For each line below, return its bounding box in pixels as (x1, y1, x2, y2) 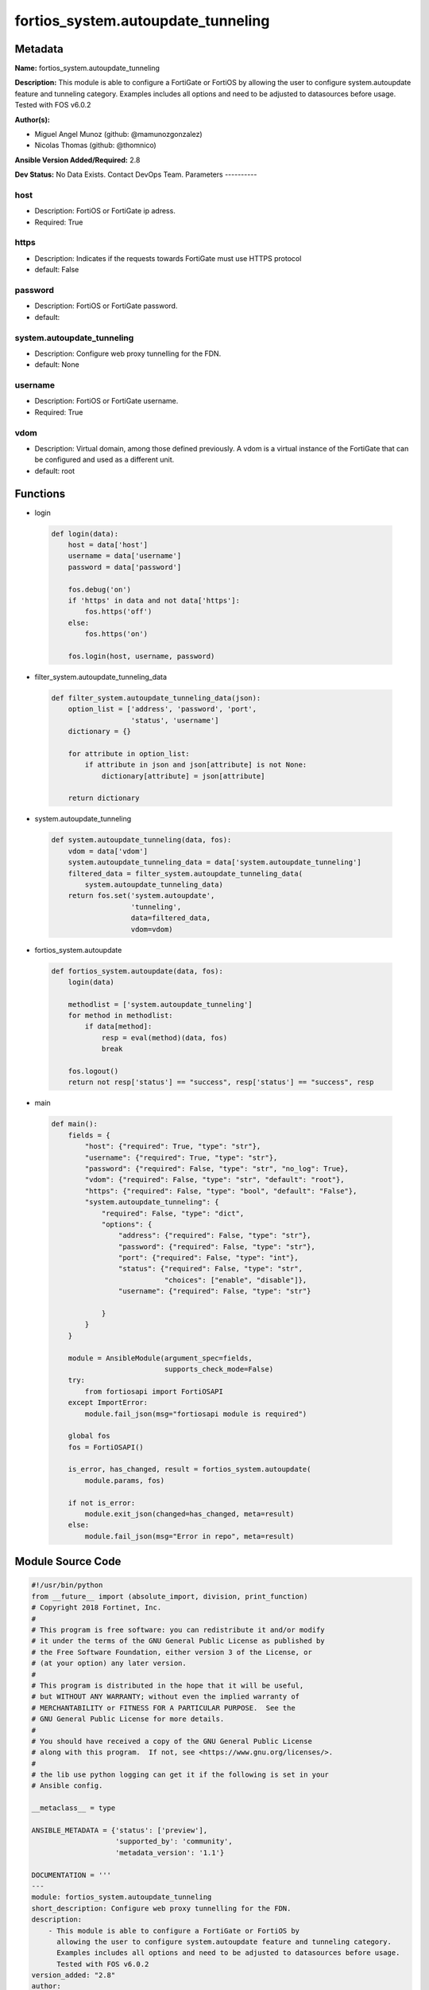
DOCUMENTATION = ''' (31, 1871, 111, 1879)
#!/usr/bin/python (31, 1581, 103, 1590)
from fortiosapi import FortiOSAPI (84, 1387, 224, 1396)
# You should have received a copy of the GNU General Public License (31, 1736, 313, 1746)
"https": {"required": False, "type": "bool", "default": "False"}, (84, 1186, 357, 1196)
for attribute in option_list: (68, 749, 190, 758)
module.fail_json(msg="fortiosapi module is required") (84, 1409, 307, 1418)
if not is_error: (68, 1498, 136, 1508)
